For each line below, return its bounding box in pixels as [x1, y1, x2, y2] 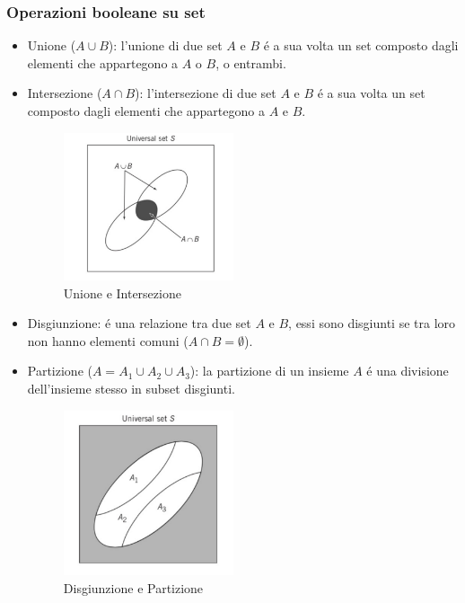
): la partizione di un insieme [189, 361, 349, 380]
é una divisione [366, 361, 449, 380]
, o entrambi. [215, 53, 286, 72]
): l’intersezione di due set [135, 84, 276, 102]
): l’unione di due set [108, 36, 223, 55]
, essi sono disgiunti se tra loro [288, 314, 456, 333]
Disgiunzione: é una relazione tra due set [27, 314, 251, 333]
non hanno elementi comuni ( [27, 331, 189, 350]
